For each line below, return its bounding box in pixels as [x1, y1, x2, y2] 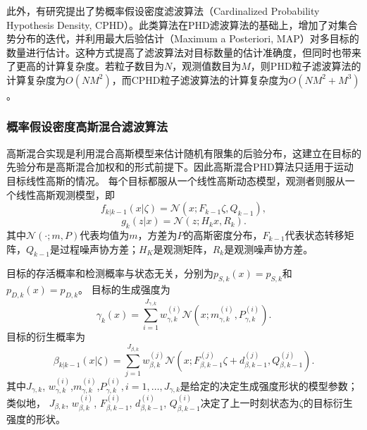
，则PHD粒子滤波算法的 [250, 59, 361, 73]
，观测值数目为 [172, 59, 242, 73]
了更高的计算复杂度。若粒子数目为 [6, 59, 164, 73]
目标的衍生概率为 [6, 329, 85, 344]
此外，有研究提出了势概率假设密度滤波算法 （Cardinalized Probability [6, 4, 320, 18]
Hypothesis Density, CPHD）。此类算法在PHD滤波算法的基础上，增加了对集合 [6, 17, 358, 32]
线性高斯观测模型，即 [15, 187, 115, 202]
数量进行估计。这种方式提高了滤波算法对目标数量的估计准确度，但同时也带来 [6, 44, 361, 59]
